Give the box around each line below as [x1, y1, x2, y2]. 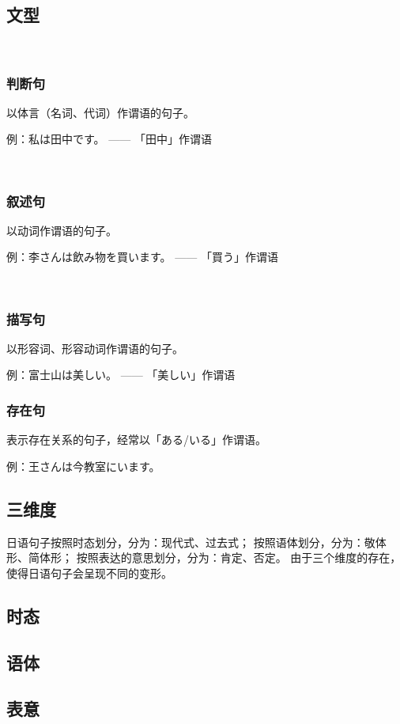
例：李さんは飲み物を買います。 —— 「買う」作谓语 [6, 248, 278, 265]
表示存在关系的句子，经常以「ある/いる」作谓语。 [6, 431, 266, 448]
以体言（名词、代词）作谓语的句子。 [6, 104, 194, 120]
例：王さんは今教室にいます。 [6, 457, 160, 474]
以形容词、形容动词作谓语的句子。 [6, 339, 183, 356]
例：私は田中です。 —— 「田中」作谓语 [6, 131, 212, 147]
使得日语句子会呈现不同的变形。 [6, 564, 172, 581]
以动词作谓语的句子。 [6, 222, 117, 238]
